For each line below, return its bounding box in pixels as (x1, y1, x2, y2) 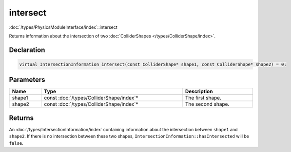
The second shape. (185, 101, 230, 108)
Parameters (9, 76, 45, 84)
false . (9, 140, 24, 146)
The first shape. (185, 95, 222, 101)
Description (185, 88, 213, 95)
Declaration (9, 46, 45, 54)
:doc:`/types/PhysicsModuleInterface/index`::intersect (9, 24, 118, 30)
